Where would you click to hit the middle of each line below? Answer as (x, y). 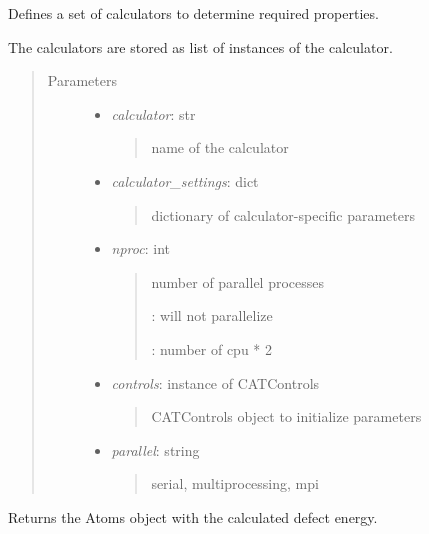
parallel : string (155, 449)
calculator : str (153, 113)
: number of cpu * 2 (211, 348)
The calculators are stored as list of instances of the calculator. (200, 46)
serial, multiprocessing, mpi (235, 483)
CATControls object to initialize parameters (286, 416)
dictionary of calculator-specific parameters (283, 214)
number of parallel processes (238, 281)
